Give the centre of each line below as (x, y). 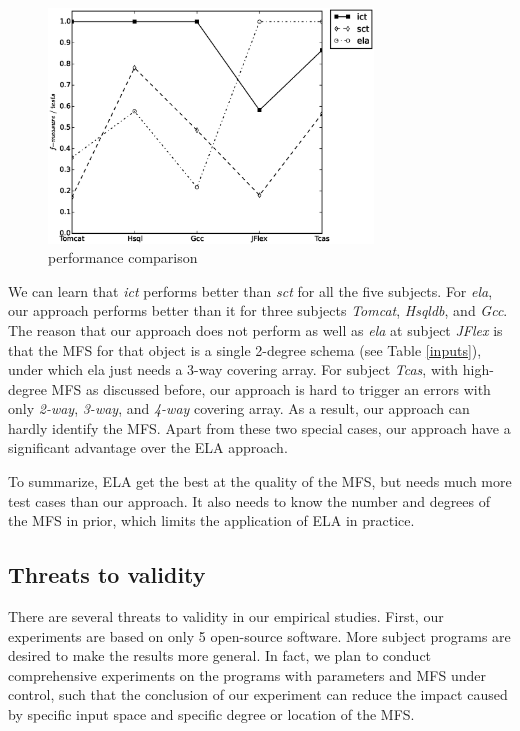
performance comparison (123, 257)
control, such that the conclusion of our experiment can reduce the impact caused (258, 694)
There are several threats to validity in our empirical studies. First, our (226, 616)
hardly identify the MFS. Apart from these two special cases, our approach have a (259, 427)
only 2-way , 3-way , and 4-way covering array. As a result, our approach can (239, 408)
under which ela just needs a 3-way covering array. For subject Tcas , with (233, 369)
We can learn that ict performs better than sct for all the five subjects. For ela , (250, 290)
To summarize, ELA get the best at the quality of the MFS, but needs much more (260, 481)
